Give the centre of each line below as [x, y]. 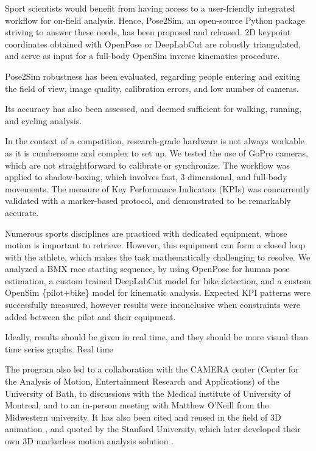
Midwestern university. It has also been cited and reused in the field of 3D [143, 417]
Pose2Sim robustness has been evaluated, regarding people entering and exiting [153, 76]
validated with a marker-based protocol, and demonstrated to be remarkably [148, 201]
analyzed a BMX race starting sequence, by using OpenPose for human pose [147, 269]
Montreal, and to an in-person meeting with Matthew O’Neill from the [137, 405]
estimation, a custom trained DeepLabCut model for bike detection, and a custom [158, 280]
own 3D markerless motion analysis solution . [90, 441]
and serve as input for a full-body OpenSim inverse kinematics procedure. [142, 56]
